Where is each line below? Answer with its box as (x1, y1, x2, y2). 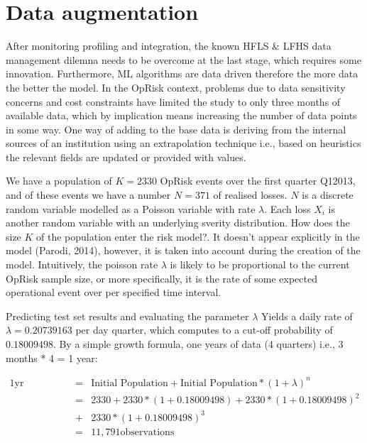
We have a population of (6, 173, 112, 188)
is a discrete (302, 187, 354, 202)
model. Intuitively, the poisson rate (6, 257, 158, 272)
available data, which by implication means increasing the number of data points (6, 108, 357, 123)
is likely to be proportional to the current (170, 257, 350, 272)
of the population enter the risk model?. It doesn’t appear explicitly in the (36, 229, 360, 244)
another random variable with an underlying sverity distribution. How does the (6, 215, 350, 230)
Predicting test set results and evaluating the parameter (6, 308, 249, 323)
